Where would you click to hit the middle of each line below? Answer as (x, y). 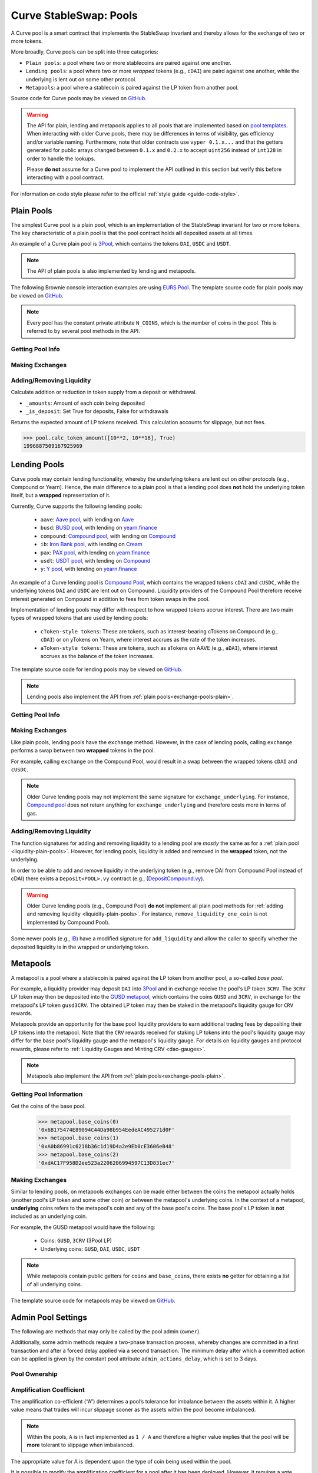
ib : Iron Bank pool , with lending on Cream (91, 544)
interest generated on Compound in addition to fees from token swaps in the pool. (110, 599)
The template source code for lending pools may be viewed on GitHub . (97, 669)
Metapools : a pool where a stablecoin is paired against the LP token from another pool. (132, 87)
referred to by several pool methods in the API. (83, 331)
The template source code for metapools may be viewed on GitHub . (93, 1301)
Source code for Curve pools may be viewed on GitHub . (79, 98)
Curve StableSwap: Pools (74, 15)
